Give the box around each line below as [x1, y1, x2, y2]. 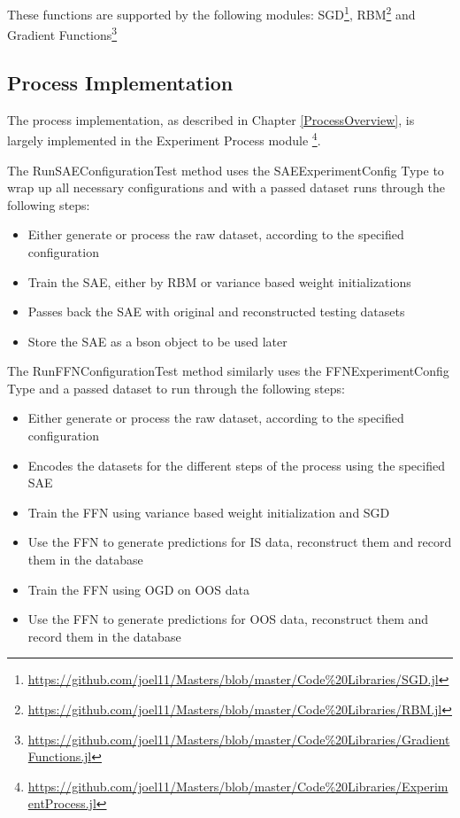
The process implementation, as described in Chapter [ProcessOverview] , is [7, 110, 415, 129]
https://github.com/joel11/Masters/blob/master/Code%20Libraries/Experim [27, 776, 448, 795]
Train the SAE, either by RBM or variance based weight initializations [27, 272, 411, 291]
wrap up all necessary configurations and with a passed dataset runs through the [7, 178, 446, 197]
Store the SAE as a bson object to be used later [27, 331, 287, 350]
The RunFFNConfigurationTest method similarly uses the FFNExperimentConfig [7, 362, 449, 380]
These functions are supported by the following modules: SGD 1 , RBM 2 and [7, 3, 416, 23]
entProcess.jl [27, 794, 96, 813]
